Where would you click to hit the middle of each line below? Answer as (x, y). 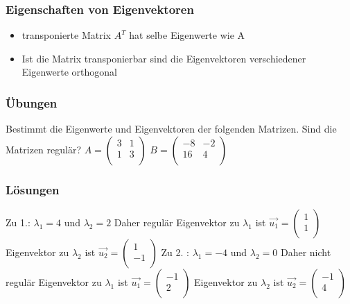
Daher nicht (306, 252)
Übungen (32, 102)
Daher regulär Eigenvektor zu (177, 222)
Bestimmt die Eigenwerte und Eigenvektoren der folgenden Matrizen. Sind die (171, 129)
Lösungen (33, 189)
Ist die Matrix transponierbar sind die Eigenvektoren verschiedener (164, 58)
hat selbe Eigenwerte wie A (187, 35)
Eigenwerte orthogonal (69, 72)
